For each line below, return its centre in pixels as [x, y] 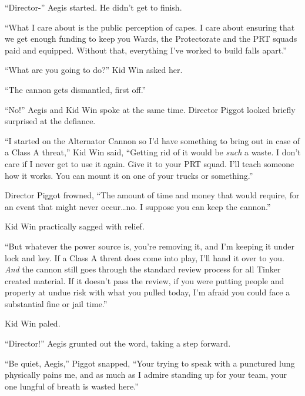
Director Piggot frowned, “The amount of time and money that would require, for [152, 195]
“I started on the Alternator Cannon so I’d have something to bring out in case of [152, 140]
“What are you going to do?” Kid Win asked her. [94, 70]
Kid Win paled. [33, 323]
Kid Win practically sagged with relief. [75, 226]
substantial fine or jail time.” [56, 303]
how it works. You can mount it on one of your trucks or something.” [129, 175]
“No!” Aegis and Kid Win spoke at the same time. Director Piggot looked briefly [150, 109]
